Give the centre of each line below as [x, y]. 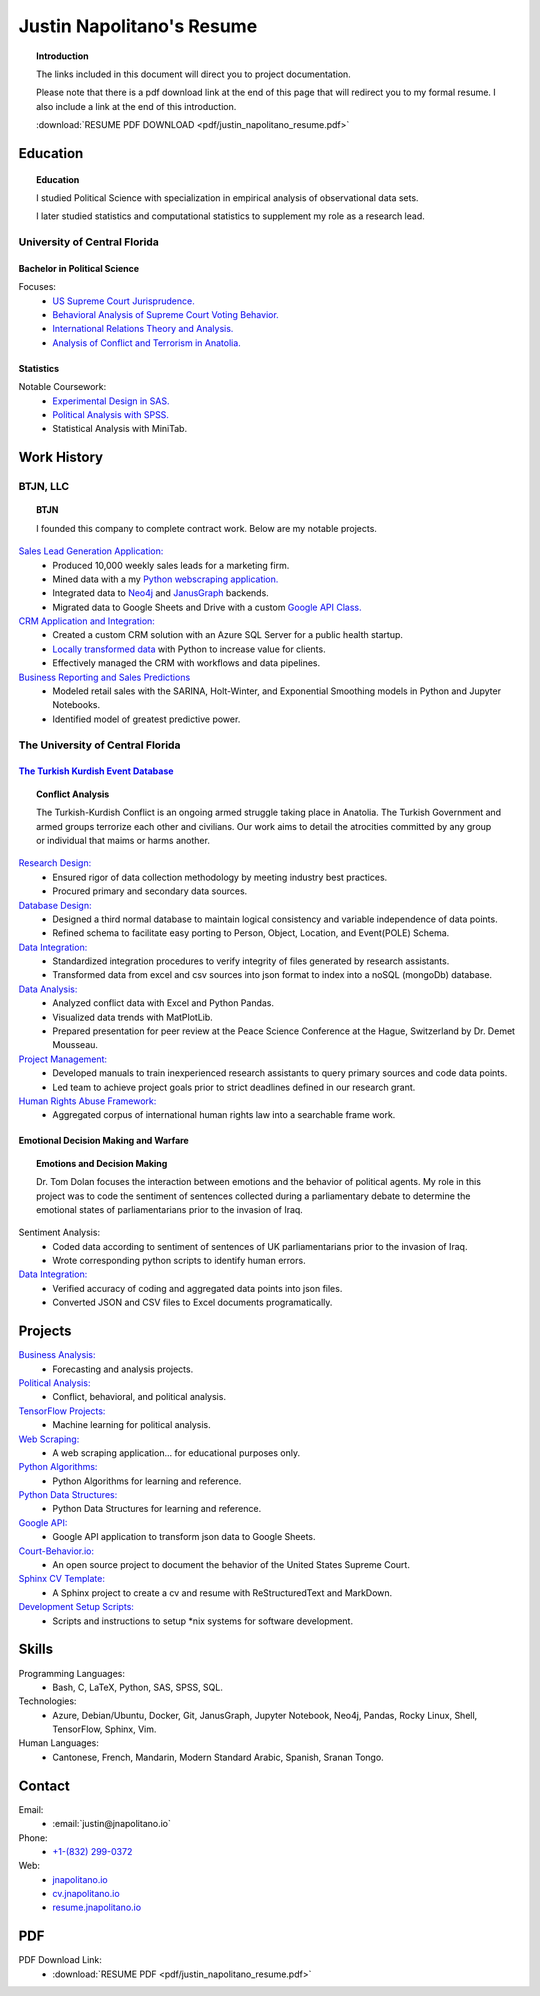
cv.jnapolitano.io [86, 1894]
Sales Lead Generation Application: [91, 551]
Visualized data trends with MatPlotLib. [133, 1017]
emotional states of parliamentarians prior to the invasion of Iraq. [170, 1209]
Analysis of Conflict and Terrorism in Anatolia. [147, 342]
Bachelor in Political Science [79, 268]
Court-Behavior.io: [56, 1551]
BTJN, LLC [44, 487]
